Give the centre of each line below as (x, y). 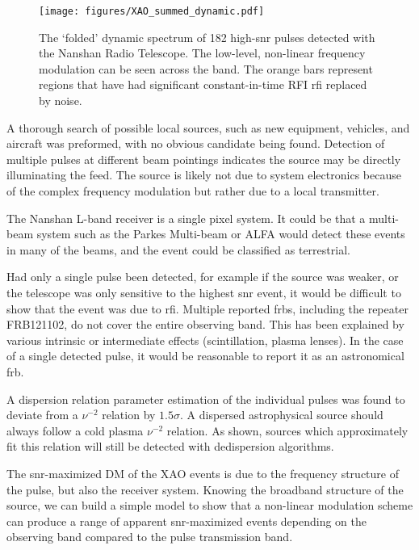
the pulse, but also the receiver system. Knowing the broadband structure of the (205, 489)
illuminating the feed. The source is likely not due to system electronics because (204, 175)
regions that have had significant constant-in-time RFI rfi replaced (203, 84)
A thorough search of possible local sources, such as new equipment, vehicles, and (208, 127)
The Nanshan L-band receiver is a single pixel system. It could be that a (186, 218)
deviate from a (42, 415)
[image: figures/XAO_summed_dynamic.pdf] (152, 11)
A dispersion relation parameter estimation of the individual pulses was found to (206, 399)
